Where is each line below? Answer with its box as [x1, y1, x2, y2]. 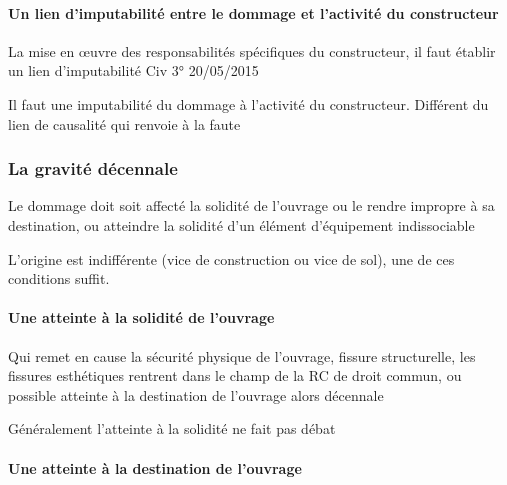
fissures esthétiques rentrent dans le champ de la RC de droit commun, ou [8, 365, 462, 386]
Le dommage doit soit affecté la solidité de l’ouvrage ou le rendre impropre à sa [8, 195, 495, 216]
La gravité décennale [8, 156, 178, 181]
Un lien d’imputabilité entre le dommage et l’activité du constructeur [8, 2, 499, 23]
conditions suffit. [8, 268, 110, 289]
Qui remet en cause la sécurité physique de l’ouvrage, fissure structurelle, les [8, 345, 476, 366]
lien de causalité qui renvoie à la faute [8, 113, 241, 134]
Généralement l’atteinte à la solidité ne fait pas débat [8, 418, 336, 439]
